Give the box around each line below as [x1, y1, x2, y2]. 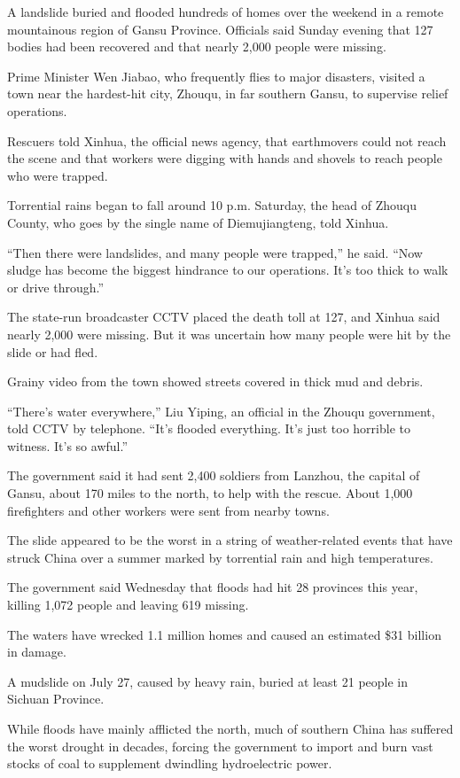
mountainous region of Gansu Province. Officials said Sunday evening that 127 [7, 19, 433, 38]
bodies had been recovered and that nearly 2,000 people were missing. [7, 37, 386, 56]
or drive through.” [7, 277, 105, 296]
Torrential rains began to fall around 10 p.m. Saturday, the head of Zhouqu [7, 196, 417, 214]
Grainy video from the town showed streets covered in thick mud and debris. [7, 372, 424, 391]
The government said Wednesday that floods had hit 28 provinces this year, [7, 578, 418, 596]
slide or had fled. [7, 342, 98, 361]
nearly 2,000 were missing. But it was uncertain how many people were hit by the [7, 324, 451, 343]
